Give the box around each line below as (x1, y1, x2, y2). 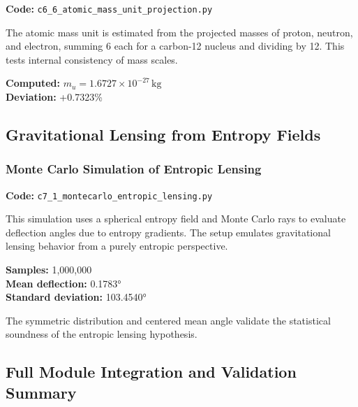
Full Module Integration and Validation (6, 361, 297, 383)
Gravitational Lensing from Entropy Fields (6, 124, 321, 145)
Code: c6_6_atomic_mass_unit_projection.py (6, 1, 213, 15)
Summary (6, 381, 77, 403)
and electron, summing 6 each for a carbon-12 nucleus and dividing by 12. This (6, 38, 345, 53)
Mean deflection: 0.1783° (6, 276, 121, 290)
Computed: (6, 76, 61, 90)
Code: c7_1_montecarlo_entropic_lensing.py (6, 187, 213, 202)
